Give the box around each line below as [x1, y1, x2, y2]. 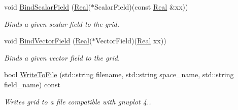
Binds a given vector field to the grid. [4, 52, 120, 63]
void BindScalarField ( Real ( [4, 2, 91, 12]
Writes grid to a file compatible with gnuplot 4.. [4, 96, 151, 106]
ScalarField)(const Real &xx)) [94, 2, 188, 12]
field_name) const [4, 79, 60, 89]
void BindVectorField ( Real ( [4, 35, 92, 46]
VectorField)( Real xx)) [95, 35, 166, 46]
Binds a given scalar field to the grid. [4, 18, 120, 29]
